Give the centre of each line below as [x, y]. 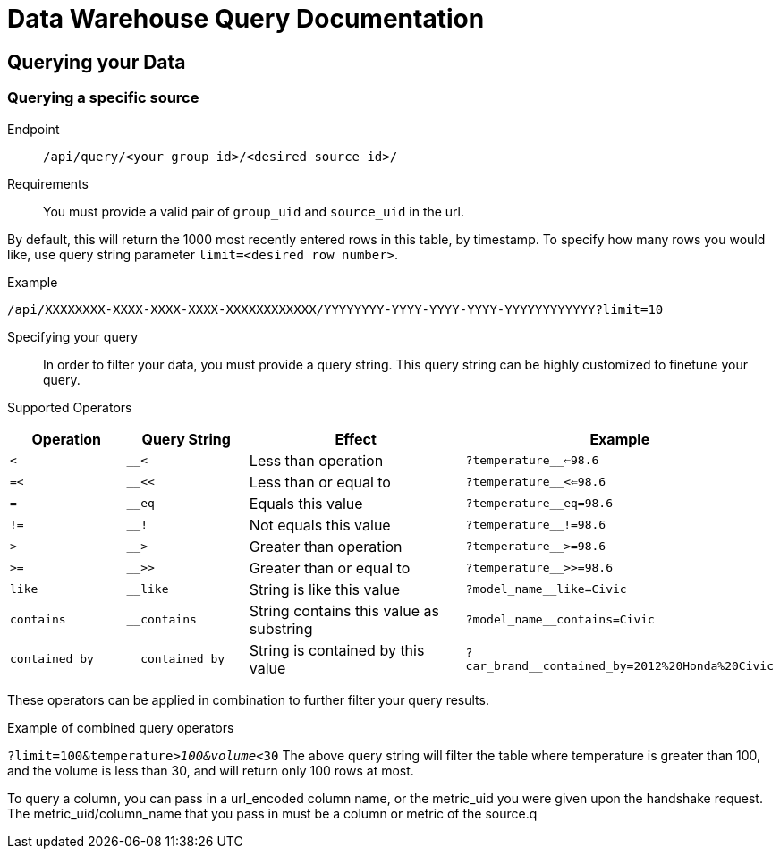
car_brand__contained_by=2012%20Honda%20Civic [619, 665]
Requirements [48, 183]
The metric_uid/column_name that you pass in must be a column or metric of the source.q [272, 813]
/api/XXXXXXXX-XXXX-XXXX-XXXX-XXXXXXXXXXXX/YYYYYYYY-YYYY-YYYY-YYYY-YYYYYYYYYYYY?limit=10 [335, 309]
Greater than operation [326, 546]
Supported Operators [70, 407]
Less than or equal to [320, 482]
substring [281, 628]
